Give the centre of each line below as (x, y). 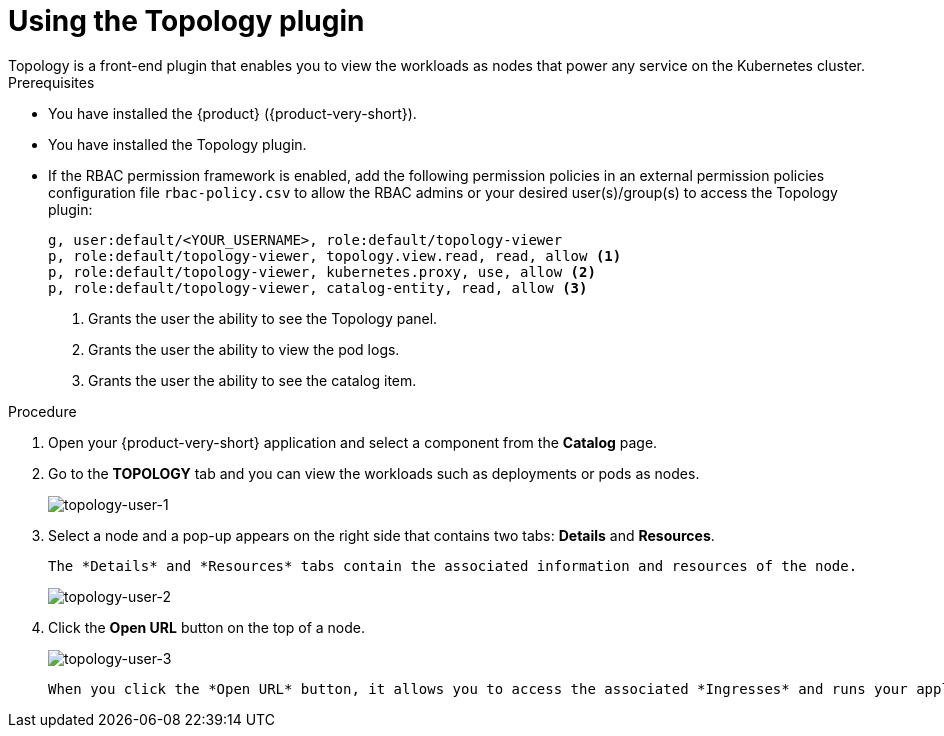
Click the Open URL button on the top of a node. (207, 627)
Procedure (42, 411)
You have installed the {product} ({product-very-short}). (232, 113)
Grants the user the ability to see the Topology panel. (263, 318)
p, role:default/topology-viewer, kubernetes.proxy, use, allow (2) (322, 271)
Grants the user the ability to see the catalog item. (252, 380)
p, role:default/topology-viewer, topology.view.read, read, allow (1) (335, 255)
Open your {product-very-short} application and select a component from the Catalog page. (353, 442)
